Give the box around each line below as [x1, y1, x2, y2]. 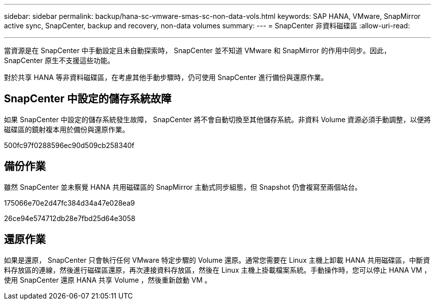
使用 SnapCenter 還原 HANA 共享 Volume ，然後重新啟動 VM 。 [4, 275, 212, 284]
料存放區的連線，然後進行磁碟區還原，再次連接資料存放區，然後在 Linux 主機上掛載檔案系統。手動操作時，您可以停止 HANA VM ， [4, 265, 431, 274]
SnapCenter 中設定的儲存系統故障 [4, 92, 171, 105]
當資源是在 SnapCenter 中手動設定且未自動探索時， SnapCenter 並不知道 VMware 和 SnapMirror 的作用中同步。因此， [4, 46, 391, 55]
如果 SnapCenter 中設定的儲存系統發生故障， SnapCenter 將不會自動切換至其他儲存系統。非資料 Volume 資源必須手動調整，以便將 [4, 115, 431, 124]
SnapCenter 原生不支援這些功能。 [4, 56, 115, 65]
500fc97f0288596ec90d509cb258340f [4, 141, 135, 150]
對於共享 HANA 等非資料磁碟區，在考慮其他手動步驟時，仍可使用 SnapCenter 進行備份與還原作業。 [4, 73, 328, 81]
